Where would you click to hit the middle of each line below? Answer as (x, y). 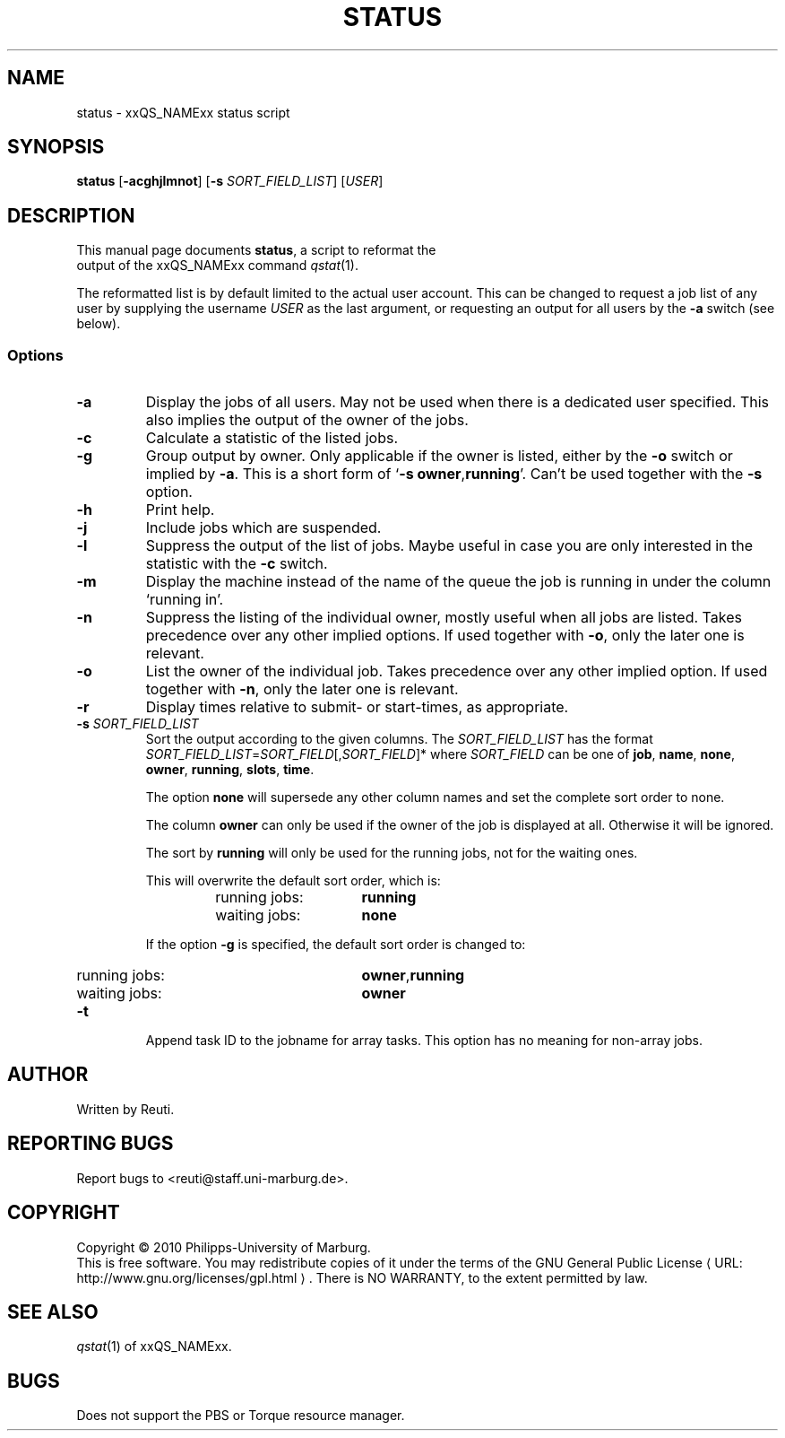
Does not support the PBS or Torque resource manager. (241, 1416)
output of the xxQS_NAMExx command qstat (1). (217, 266)
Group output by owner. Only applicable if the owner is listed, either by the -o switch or (439, 456)
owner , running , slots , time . (230, 770)
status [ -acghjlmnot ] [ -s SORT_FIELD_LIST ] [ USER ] (230, 181)
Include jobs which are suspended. (263, 528)
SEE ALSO (53, 1312)
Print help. (180, 510)
